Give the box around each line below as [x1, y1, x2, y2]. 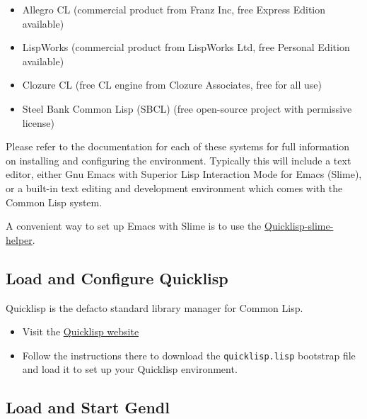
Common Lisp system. [6, 194, 103, 209]
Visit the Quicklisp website [22, 324, 139, 339]
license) [22, 115, 54, 130]
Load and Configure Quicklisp [6, 267, 228, 289]
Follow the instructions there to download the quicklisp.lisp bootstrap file [22, 347, 356, 362]
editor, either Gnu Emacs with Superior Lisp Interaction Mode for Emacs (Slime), [6, 167, 362, 181]
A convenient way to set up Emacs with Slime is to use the [6, 218, 262, 233]
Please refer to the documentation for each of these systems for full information [6, 139, 350, 154]
